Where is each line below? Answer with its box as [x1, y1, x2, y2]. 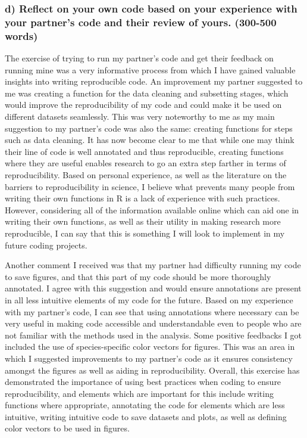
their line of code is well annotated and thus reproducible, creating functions [5, 145, 284, 157]
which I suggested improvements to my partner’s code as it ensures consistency [5, 352, 293, 364]
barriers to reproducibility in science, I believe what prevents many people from [5, 180, 295, 192]
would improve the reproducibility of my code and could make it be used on [5, 98, 282, 111]
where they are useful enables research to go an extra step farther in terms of [5, 157, 286, 169]
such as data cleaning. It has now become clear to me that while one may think [5, 133, 295, 146]
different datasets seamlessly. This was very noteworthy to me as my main [5, 110, 275, 123]
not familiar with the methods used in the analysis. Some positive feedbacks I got [5, 328, 302, 341]
